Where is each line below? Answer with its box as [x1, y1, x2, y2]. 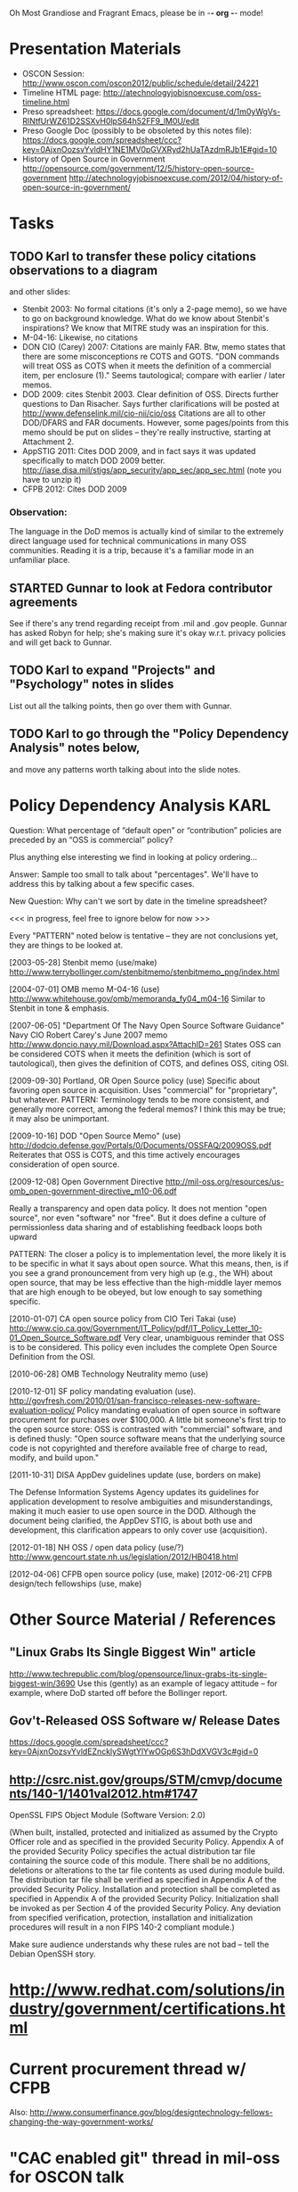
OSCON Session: [21, 68, 85, 79]
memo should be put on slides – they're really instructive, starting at [21, 426, 271, 437]
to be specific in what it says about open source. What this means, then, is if [9, 1258, 289, 1269]
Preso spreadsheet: [21, 106, 94, 117]
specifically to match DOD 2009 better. [21, 455, 166, 466]
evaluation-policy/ [9, 1404, 76, 1415]
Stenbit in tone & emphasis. [9, 1003, 109, 1013]
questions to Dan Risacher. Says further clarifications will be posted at [21, 398, 280, 409]
